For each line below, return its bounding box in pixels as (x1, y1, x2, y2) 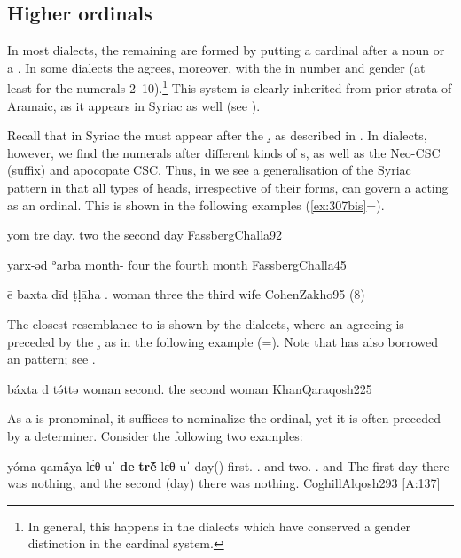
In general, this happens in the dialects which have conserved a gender (27, 516, 411, 535)
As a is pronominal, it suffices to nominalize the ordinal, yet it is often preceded (7, 409, 441, 428)
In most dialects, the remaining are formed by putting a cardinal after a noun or (7, 41, 445, 59)
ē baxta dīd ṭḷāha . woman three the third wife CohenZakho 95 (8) (7, 285, 365, 303)
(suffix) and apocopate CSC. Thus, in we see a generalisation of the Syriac (7, 161, 411, 179)
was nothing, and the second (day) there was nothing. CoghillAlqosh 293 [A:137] (7, 474, 441, 492)
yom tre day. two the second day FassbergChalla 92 (7, 225, 283, 244)
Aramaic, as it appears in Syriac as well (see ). (7, 96, 261, 114)
